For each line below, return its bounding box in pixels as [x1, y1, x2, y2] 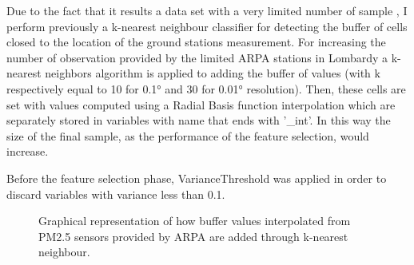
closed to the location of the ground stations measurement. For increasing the [6, 34, 386, 50]
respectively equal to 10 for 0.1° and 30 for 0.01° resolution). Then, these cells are [6, 80, 406, 97]
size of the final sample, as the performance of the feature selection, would [6, 127, 369, 144]
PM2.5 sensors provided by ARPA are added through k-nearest [38, 227, 348, 244]
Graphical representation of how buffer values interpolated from [38, 212, 351, 229]
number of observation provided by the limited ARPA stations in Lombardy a [6, 49, 388, 65]
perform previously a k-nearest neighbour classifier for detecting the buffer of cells [6, 18, 408, 34]
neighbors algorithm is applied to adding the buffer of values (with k [45, 65, 380, 81]
